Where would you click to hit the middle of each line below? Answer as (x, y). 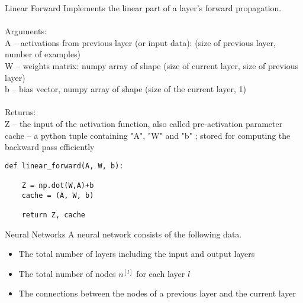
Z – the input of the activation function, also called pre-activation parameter (144, 123)
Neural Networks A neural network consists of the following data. (123, 234)
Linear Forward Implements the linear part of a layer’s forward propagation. (143, 8)
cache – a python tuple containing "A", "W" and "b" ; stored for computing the (148, 135)
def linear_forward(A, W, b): (64, 166)
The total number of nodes (67, 273)
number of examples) (43, 54)
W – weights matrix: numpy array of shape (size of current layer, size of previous (152, 65)
